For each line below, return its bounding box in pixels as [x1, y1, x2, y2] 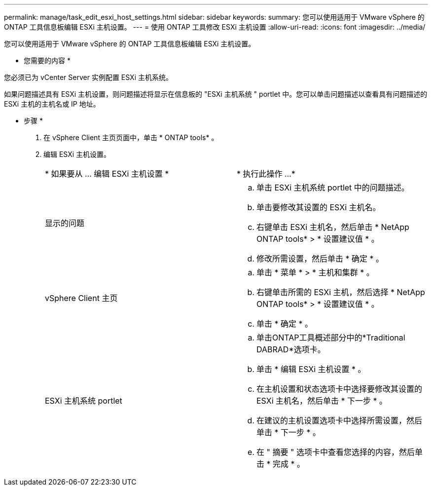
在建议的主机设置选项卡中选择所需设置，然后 [256, 415, 423, 425]
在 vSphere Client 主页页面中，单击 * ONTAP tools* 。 [43, 133, 218, 142]
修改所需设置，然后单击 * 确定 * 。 [256, 254, 384, 264]
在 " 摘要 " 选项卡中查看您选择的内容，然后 [256, 447, 415, 457]
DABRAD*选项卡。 [256, 344, 325, 354]
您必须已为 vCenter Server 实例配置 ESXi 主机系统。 [4, 73, 173, 81]
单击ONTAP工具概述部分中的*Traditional [256, 333, 405, 342]
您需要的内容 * [24, 56, 71, 65]
